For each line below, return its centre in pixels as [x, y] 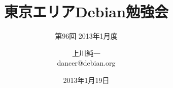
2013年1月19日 [86, 80]
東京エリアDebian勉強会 [86, 11]
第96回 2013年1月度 [86, 36]
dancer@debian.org [86, 63]
